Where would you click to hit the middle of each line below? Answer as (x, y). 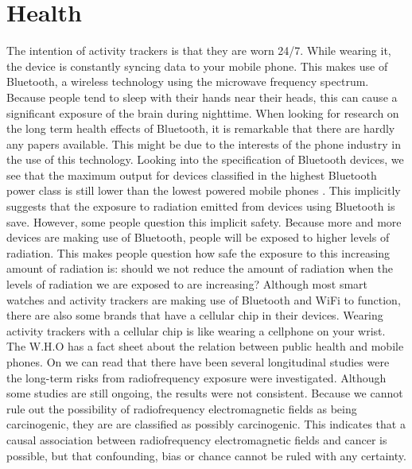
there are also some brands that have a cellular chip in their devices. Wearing (195, 315)
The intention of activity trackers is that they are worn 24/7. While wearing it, (199, 50)
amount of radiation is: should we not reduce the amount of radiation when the (200, 268)
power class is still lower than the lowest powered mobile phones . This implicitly (204, 190)
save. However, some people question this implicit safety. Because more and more (204, 221)
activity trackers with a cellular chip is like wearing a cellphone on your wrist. (196, 330)
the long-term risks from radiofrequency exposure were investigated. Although (196, 377)
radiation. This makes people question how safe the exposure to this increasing (198, 252)
